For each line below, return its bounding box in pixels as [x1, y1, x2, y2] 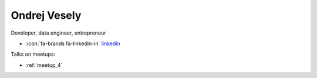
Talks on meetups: [11, 50, 56, 58]
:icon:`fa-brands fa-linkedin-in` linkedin [25, 40, 120, 47]
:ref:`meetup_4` [25, 62, 63, 69]
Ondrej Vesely [11, 9, 82, 22]
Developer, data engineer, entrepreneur [11, 29, 106, 36]
